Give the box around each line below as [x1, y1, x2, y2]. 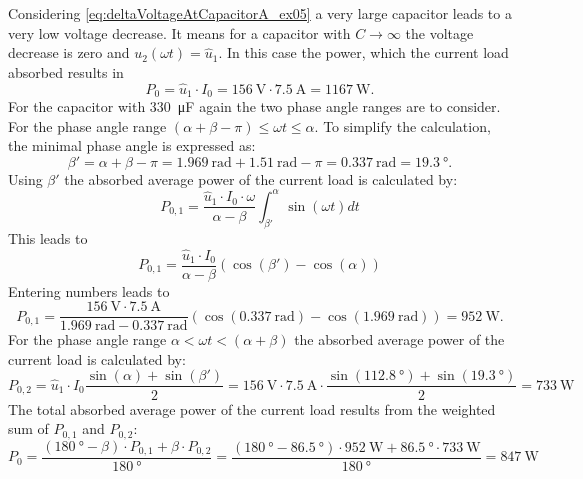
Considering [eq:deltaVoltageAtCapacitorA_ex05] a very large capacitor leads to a [8, 3, 512, 23]
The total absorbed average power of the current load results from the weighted [8, 398, 496, 419]
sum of [8, 418, 49, 439]
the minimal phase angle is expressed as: [8, 135, 256, 156]
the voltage [405, 22, 474, 43]
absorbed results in [8, 61, 124, 82]
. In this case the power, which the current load [218, 42, 509, 63]
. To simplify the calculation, [314, 115, 491, 136]
